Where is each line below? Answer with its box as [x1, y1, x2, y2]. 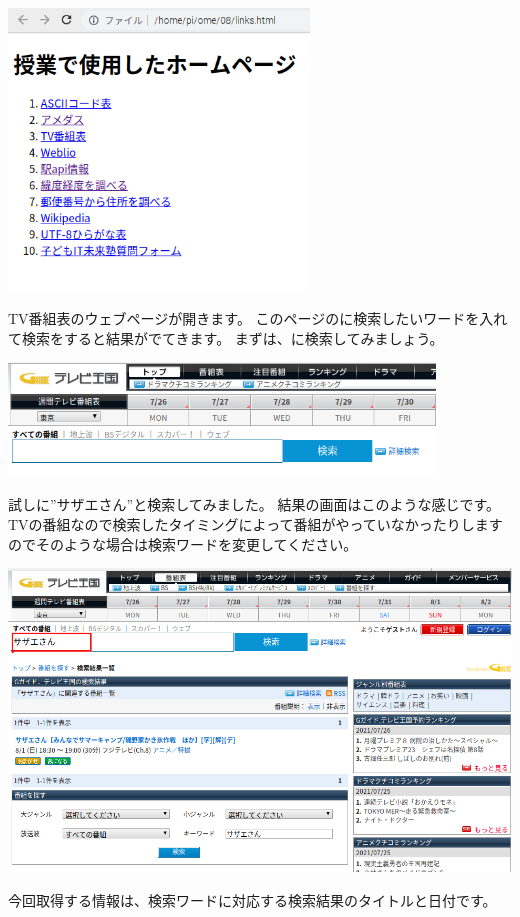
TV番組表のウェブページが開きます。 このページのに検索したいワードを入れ [8, 308, 508, 329]
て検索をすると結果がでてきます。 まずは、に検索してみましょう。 [8, 327, 444, 348]
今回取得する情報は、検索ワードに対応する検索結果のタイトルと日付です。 [8, 889, 497, 910]
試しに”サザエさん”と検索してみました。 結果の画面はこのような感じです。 [8, 494, 501, 515]
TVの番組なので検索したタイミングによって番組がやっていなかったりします [8, 514, 503, 535]
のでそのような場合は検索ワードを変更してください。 [8, 533, 358, 554]
